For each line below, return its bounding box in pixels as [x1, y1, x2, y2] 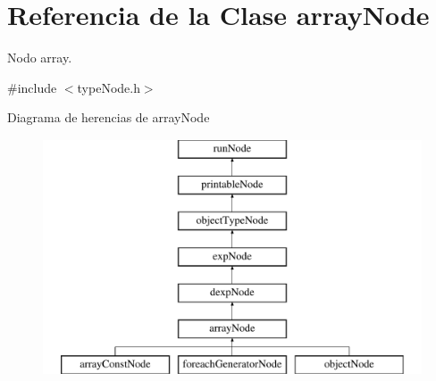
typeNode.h [77, 78, 140, 96]
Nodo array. [7, 48, 72, 67]
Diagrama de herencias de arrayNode [7, 108, 210, 127]
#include [7, 78, 57, 96]
